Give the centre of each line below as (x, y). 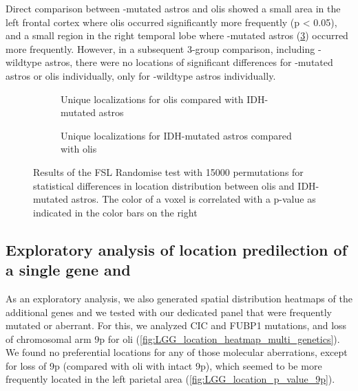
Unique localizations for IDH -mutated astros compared (176, 135)
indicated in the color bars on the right (115, 212)
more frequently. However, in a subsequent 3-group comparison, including (160, 48)
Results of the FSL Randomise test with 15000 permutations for (168, 171)
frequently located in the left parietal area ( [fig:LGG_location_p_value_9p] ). (170, 379)
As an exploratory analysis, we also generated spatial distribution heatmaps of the (179, 298)
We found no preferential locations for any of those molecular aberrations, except (177, 352)
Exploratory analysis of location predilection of (177, 249)
